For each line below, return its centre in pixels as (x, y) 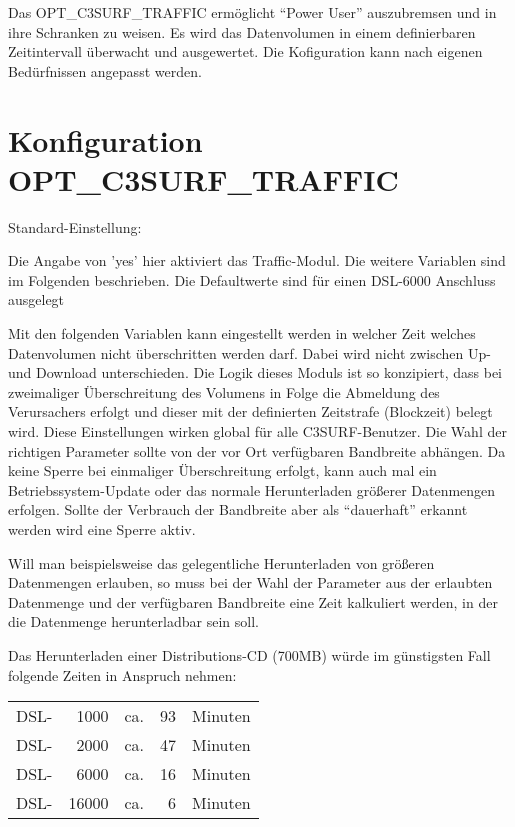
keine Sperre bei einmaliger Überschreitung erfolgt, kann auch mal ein (222, 470)
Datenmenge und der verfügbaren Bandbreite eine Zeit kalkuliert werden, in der (253, 601)
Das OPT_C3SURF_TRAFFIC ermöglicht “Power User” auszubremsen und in (252, 12)
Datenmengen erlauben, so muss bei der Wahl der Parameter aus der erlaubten (250, 582)
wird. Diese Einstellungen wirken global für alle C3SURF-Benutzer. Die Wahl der (257, 431)
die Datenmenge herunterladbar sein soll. (133, 621)
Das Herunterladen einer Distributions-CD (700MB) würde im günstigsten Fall (249, 654)
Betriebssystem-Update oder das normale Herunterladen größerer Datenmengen (252, 489)
